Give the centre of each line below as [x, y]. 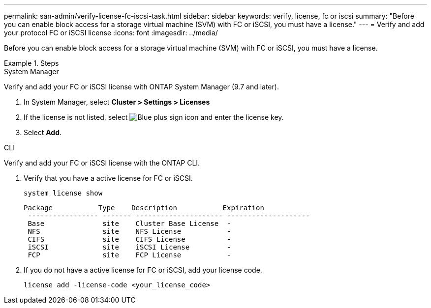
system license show [63, 193]
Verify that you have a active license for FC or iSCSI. [108, 178]
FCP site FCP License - [129, 255]
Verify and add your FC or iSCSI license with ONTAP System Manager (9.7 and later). [141, 87]
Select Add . [43, 132]
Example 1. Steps [31, 63]
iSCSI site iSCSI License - [129, 247]
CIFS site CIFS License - [129, 239]
